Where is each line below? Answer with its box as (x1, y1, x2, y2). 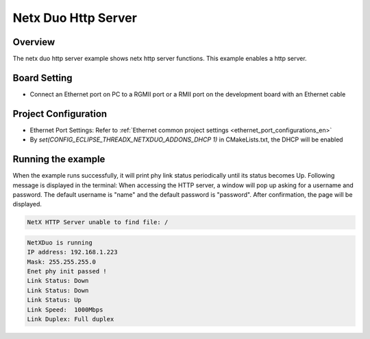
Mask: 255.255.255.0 (27, 258, 96, 266)
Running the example (12, 154, 106, 165)
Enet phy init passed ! (27, 267, 108, 275)
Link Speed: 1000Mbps (27, 306, 103, 314)
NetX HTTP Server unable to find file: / (27, 219, 169, 226)
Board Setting (12, 72, 73, 83)
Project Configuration (12, 108, 108, 120)
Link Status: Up (27, 296, 82, 304)
